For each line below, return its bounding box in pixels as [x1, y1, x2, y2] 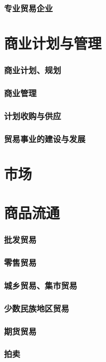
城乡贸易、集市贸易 [4, 279, 78, 291]
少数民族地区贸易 [4, 302, 69, 314]
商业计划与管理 [4, 33, 102, 53]
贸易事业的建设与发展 [4, 132, 86, 145]
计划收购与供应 [4, 109, 61, 122]
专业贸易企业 [4, 1, 53, 14]
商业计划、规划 [4, 64, 61, 76]
